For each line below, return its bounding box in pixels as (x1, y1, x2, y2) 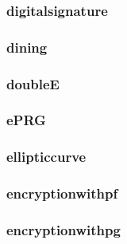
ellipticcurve (6, 147, 87, 167)
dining (6, 37, 48, 57)
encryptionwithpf (6, 183, 118, 203)
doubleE (6, 73, 60, 93)
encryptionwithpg (6, 219, 121, 239)
